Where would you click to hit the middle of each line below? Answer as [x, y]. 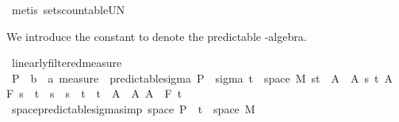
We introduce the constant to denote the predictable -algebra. [157, 36]
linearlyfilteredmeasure [67, 63]
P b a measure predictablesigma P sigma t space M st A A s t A [202, 78]
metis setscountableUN [68, 9]
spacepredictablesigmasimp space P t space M [133, 108]
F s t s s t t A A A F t [94, 93]
